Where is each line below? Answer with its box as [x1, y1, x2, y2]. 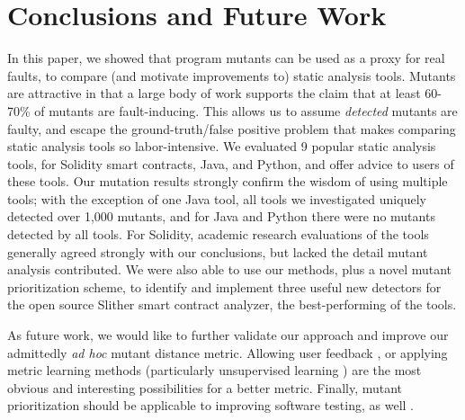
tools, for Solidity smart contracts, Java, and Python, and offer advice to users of [7, 154, 454, 173]
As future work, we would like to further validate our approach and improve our [7, 326, 449, 344]
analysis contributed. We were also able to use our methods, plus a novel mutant [7, 260, 452, 279]
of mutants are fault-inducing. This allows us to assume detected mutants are [34, 101, 458, 120]
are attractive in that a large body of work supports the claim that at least [7, 84, 421, 103]
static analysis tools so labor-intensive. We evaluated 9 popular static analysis [7, 137, 436, 156]
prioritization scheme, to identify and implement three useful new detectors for [7, 277, 442, 296]
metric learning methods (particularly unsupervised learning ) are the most [7, 361, 422, 380]
